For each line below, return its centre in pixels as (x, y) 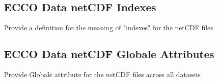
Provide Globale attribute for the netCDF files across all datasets (102, 74)
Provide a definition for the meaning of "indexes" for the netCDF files (109, 28)
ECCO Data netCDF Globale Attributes (109, 54)
